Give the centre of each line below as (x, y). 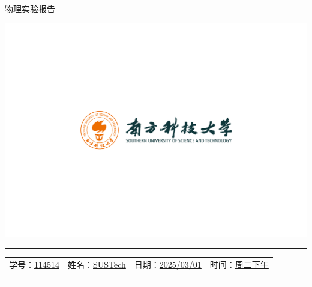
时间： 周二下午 (239, 264)
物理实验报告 (30, 8)
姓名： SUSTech (97, 264)
